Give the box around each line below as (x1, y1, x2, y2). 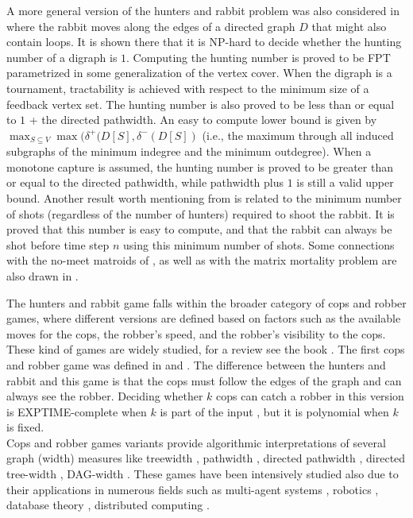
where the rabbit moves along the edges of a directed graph (6, 17, 295, 34)
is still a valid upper (296, 174, 394, 191)
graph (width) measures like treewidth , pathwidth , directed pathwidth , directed (6, 450, 406, 466)
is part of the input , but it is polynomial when (160, 403, 389, 419)
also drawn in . (6, 267, 79, 284)
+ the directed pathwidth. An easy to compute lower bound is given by (29, 111, 377, 128)
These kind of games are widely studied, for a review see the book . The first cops (6, 341, 405, 358)
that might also (311, 17, 387, 34)
